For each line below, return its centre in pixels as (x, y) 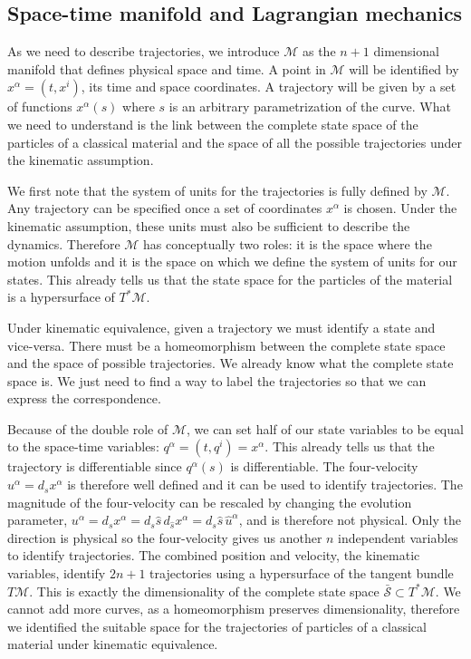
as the (319, 51)
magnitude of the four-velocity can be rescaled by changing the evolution (210, 502)
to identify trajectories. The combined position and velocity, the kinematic (214, 555)
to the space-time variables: (83, 446)
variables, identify (57, 573)
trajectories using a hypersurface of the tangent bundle (302, 573)
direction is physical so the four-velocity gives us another (165, 537)
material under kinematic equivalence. (113, 644)
